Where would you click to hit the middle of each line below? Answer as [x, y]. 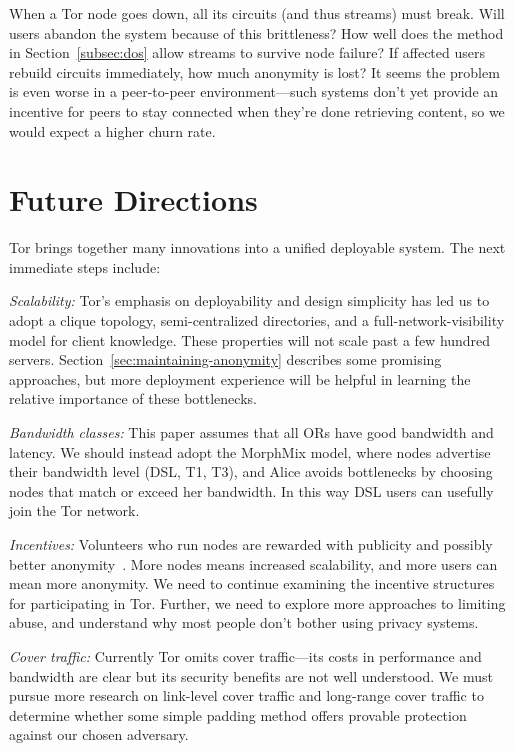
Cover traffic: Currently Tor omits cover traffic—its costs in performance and [245, 655]
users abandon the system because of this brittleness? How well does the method [256, 32]
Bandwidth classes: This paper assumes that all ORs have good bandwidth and [251, 432]
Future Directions [133, 199]
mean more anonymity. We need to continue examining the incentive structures [252, 583]
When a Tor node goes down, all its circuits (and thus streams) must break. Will [257, 13]
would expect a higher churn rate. [112, 130]
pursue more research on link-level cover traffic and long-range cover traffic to [246, 695]
